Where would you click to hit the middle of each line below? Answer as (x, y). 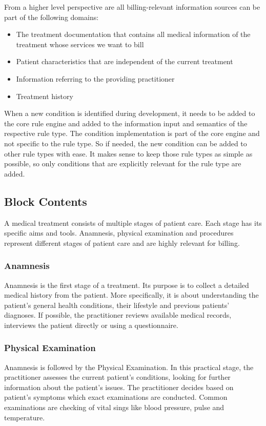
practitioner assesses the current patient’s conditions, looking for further (117, 377)
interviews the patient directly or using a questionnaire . (91, 325)
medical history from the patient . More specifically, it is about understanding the (131, 295)
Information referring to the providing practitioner (95, 78)
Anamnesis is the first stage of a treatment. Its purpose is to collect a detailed (127, 285)
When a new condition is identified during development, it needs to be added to (130, 113)
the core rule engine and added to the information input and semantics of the (126, 123)
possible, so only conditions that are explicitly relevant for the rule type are (123, 163)
